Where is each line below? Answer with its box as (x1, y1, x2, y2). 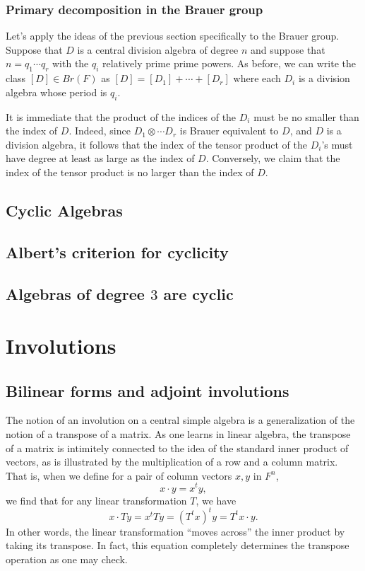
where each (233, 71, 281, 86)
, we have (196, 492, 237, 507)
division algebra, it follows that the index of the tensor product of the (6, 137, 307, 151)
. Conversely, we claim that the (205, 151, 340, 166)
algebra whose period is (6, 84, 107, 99)
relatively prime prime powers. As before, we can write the (102, 56, 356, 71)
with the (52, 56, 89, 71)
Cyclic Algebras (6, 199, 123, 221)
